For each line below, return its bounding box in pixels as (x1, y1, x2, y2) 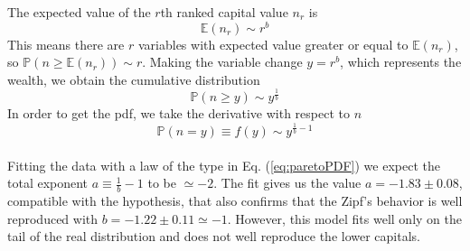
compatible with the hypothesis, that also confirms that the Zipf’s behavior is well (7, 191, 463, 209)
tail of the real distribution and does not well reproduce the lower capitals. (7, 227, 421, 246)
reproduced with (7, 209, 99, 228)
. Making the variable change (142, 52, 303, 71)
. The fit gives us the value (213, 173, 362, 192)
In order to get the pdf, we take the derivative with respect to (7, 104, 350, 123)
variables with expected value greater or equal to (137, 34, 409, 53)
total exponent (7, 173, 89, 192)
